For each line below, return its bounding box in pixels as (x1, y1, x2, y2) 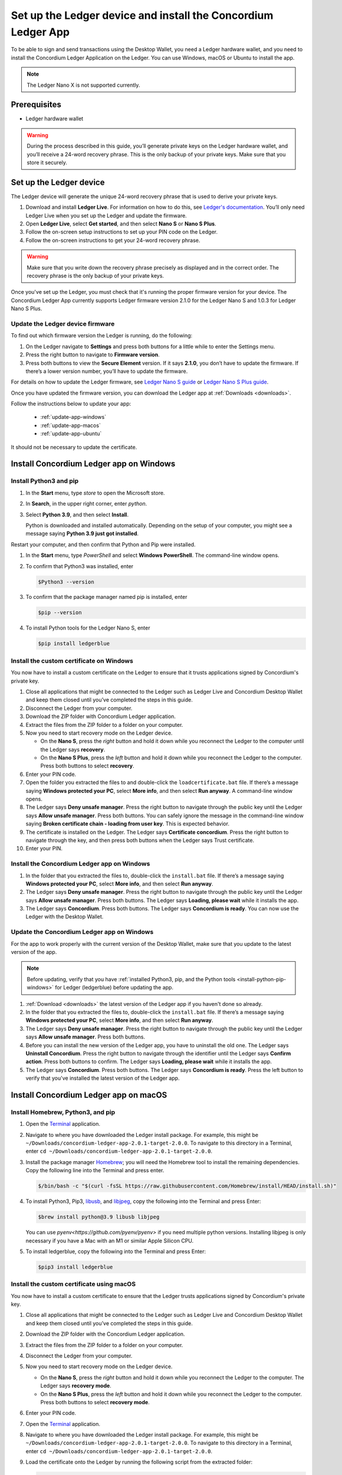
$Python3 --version (38, 578, 94, 585)
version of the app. (11, 949, 57, 955)
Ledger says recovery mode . (40, 1382, 111, 1389)
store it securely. (27, 159, 68, 166)
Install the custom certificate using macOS (11, 1280, 136, 1289)
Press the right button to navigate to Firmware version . (25, 351, 160, 358)
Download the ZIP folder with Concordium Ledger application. (25, 713, 176, 720)
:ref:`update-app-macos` (40, 422, 101, 429)
